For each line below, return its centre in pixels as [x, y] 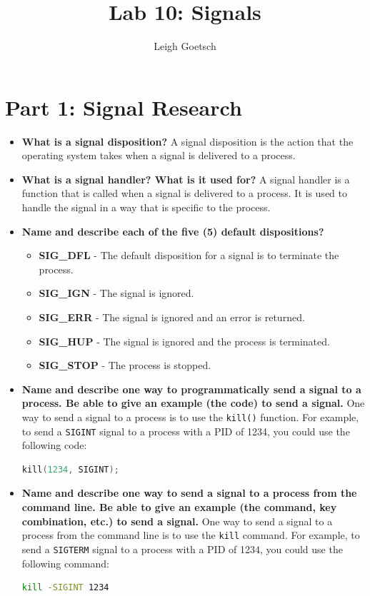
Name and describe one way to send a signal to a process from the [189, 493]
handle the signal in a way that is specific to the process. [146, 207]
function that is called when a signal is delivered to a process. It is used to [184, 193]
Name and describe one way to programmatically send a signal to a [191, 389]
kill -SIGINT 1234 [65, 588]
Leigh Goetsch [185, 46]
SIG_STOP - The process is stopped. [125, 365]
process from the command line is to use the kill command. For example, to [191, 535]
